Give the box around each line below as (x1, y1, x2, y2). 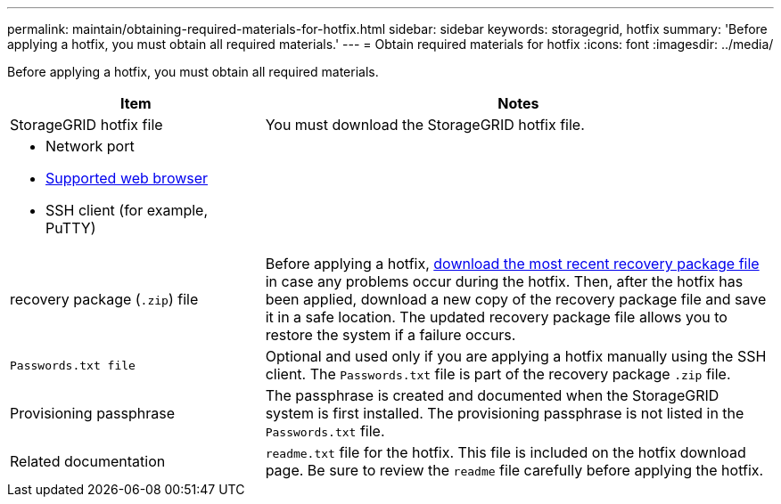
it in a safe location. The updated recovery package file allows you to (265, 308, 728, 326)
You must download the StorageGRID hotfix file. (265, 116, 585, 134)
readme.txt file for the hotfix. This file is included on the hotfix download (265, 443, 746, 461)
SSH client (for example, (45, 201, 209, 219)
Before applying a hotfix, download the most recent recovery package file (265, 255, 760, 272)
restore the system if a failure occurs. (265, 326, 516, 344)
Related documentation (10, 452, 166, 470)
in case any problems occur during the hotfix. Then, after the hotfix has (265, 272, 744, 290)
